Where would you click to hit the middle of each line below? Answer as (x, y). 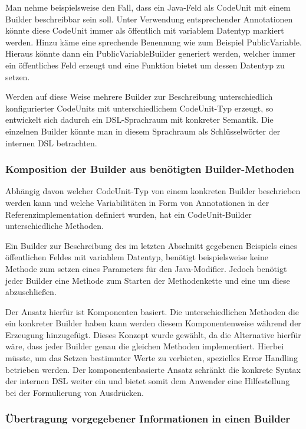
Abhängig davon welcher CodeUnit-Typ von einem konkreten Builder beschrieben (153, 191)
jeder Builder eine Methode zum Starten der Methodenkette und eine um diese (148, 280)
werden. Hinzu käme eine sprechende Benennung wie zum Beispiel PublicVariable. (154, 42)
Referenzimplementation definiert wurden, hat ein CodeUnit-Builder (129, 214)
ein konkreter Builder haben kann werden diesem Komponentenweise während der (153, 323)
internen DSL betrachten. (51, 143)
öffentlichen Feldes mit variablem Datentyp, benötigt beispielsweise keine (137, 257)
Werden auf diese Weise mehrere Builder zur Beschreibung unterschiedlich (139, 96)
